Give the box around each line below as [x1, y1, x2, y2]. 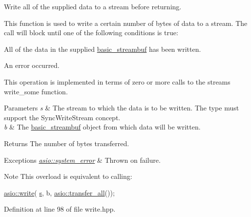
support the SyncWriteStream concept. [4, 112, 121, 122]
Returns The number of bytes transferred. [4, 138, 129, 148]
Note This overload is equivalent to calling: [4, 171, 132, 181]
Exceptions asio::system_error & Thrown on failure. [4, 154, 161, 165]
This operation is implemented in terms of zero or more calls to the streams [4, 76, 230, 87]
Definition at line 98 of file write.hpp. [4, 204, 116, 214]
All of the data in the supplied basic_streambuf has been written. [4, 43, 201, 54]
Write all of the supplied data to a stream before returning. [4, 1, 182, 11]
